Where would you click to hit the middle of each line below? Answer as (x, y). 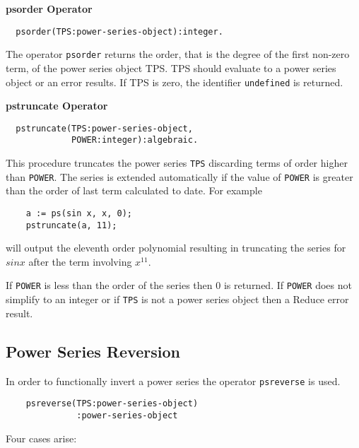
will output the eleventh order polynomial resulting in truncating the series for (176, 248)
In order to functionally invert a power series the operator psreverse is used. (173, 381)
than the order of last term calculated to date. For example (134, 190)
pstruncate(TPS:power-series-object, (104, 128)
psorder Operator (49, 8)
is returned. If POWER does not (288, 285)
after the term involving (80, 261)
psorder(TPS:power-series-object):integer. (119, 31)
